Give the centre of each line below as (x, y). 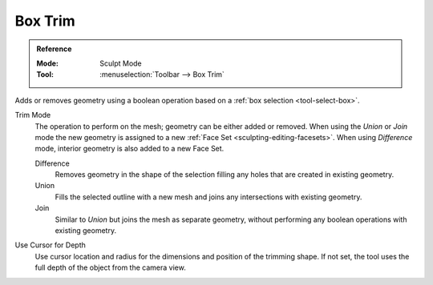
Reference (54, 49)
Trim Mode (33, 115)
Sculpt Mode (121, 63)
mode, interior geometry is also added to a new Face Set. (129, 149)
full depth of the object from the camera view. (110, 267)
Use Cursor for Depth (50, 245)
